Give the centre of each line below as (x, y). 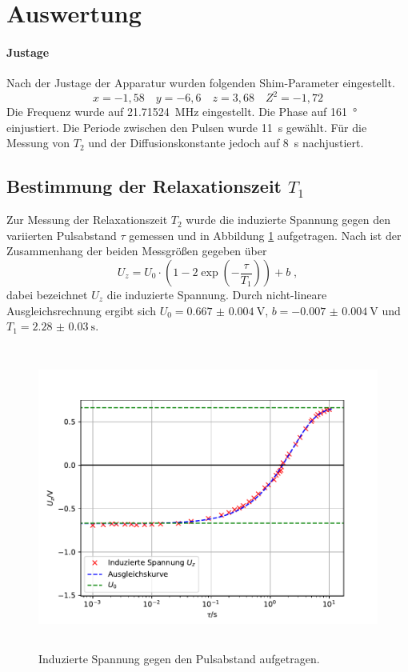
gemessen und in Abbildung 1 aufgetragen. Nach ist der (265, 235)
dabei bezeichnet (47, 295)
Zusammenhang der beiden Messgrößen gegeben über (137, 251)
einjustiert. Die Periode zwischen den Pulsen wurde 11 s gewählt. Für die (187, 127)
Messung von (38, 143)
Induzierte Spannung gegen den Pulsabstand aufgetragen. (179, 659)
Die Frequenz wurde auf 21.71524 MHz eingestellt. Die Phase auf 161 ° (182, 112)
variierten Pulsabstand (62, 235)
